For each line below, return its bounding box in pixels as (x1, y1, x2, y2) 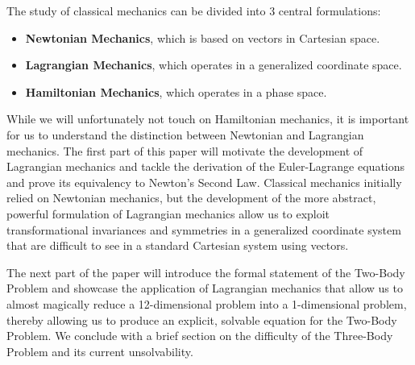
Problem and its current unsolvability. (6, 342, 193, 359)
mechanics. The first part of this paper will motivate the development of (6, 142, 363, 159)
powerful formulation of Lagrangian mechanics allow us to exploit (6, 205, 330, 222)
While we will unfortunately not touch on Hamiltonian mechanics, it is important (6, 110, 409, 127)
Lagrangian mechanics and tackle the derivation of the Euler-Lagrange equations (6, 158, 405, 175)
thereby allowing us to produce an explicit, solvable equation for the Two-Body (6, 311, 397, 328)
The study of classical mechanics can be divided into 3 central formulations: (6, 2, 381, 19)
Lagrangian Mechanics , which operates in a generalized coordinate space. (25, 56, 402, 73)
